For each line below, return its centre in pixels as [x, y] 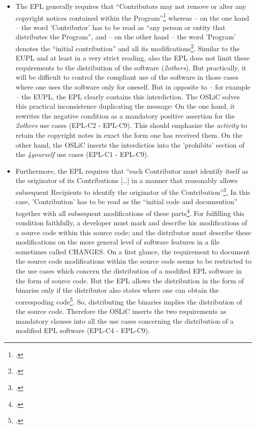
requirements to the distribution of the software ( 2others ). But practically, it [131, 67]
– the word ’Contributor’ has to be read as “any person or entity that [120, 27]
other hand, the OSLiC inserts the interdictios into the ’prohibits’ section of [130, 144]
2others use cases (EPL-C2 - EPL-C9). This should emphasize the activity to [131, 125]
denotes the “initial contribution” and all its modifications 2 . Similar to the [128, 47]
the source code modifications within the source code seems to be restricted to [133, 261]
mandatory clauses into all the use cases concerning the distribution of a [125, 321]
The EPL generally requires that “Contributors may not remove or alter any [131, 6]
